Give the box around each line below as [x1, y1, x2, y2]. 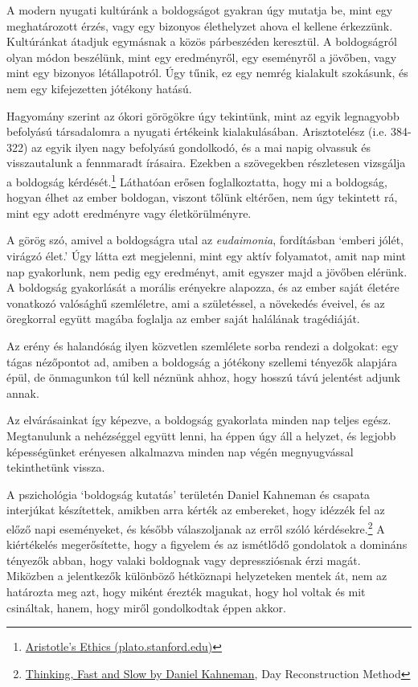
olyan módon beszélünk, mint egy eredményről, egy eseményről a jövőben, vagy [6, 48, 397, 65]
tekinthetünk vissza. [6, 459, 105, 476]
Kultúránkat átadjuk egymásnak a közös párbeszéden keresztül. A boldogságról [6, 33, 397, 50]
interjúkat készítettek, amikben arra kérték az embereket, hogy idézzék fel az [6, 501, 385, 518]
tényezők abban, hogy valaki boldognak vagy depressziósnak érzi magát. [6, 551, 361, 568]
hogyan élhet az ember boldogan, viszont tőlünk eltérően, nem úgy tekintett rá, [6, 189, 398, 206]
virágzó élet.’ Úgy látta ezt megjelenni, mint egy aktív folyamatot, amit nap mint [6, 247, 407, 264]
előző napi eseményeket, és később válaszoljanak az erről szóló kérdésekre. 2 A [6, 517, 385, 537]
